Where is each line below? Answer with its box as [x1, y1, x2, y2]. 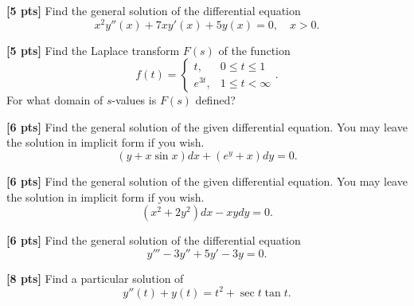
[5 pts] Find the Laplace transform [6, 41, 180, 58]
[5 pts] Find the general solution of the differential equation [6, 2, 301, 18]
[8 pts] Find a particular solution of [6, 269, 184, 286]
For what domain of [6, 92, 103, 108]
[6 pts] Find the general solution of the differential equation [6, 232, 301, 249]
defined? [195, 92, 236, 108]
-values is [111, 92, 157, 108]
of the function [218, 41, 291, 58]
